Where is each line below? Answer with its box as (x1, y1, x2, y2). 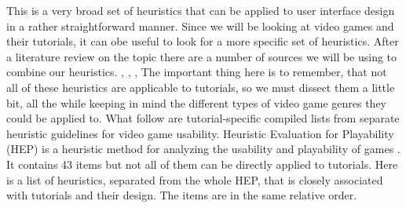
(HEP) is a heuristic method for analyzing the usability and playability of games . (6, 140, 401, 157)
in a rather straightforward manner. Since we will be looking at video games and (6, 17, 394, 34)
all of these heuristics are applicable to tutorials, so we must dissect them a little (6, 78, 395, 95)
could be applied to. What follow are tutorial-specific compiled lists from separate (6, 110, 400, 126)
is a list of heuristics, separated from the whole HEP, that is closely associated (6, 171, 383, 188)
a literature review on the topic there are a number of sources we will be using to (6, 48, 397, 64)
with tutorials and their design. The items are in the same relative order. (6, 187, 357, 203)
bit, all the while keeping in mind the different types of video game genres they (6, 94, 386, 111)
